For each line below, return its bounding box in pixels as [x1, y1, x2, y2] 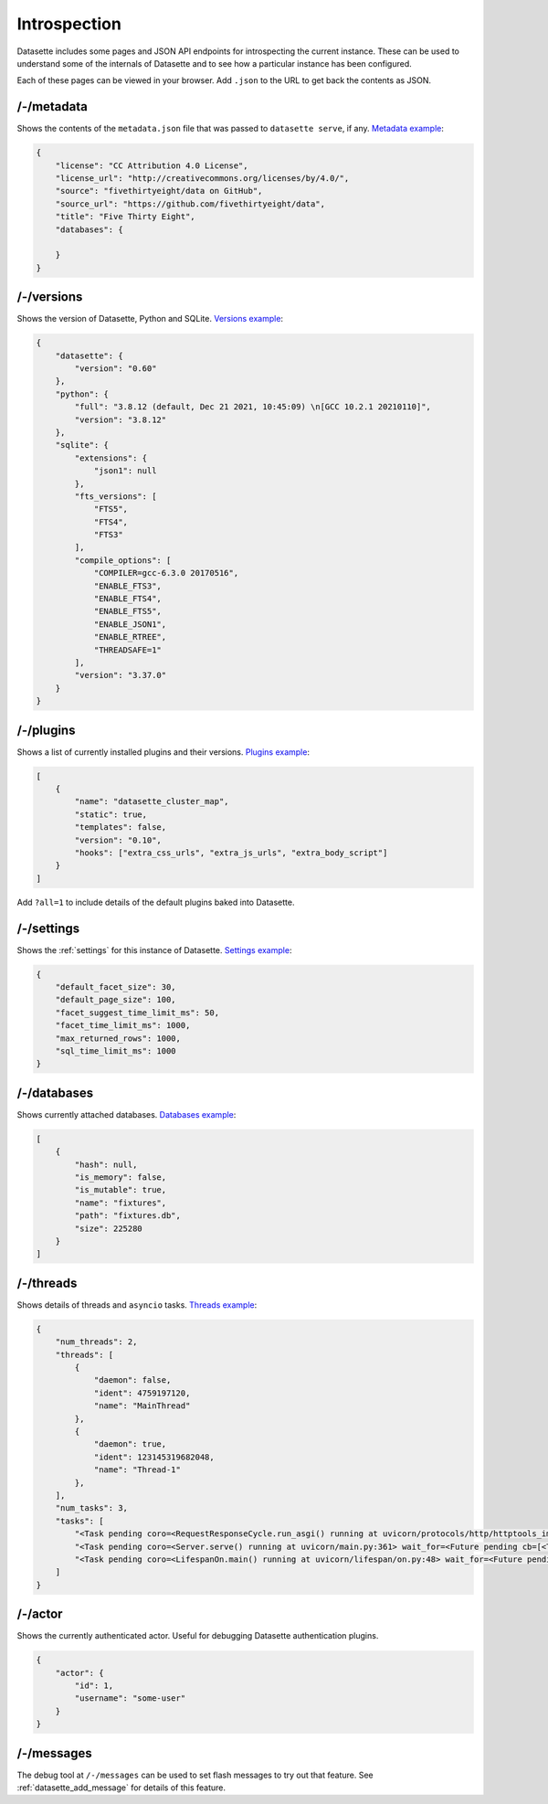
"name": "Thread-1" [93, 1465, 182, 1475]
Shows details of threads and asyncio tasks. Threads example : [16, 1299, 258, 1311]
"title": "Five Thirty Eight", [55, 211, 195, 222]
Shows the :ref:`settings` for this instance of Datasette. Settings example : [16, 944, 292, 955]
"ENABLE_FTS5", [93, 606, 162, 617]
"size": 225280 [74, 1223, 143, 1234]
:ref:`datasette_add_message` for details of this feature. [16, 1782, 227, 1793]
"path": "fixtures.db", [74, 1211, 182, 1221]
